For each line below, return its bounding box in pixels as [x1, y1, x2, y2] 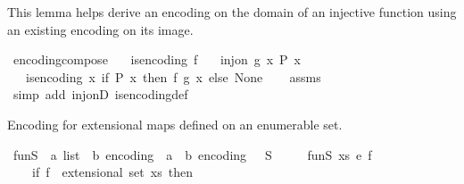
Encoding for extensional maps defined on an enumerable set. [7, 114, 343, 133]
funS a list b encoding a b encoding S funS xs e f [12, 145, 372, 163]
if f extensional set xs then [31, 163, 193, 181]
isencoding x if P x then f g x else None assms [25, 67, 321, 86]
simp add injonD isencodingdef [12, 85, 188, 104]
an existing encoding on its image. [7, 20, 194, 38]
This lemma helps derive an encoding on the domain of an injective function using [7, 3, 457, 21]
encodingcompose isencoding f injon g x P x [12, 50, 301, 69]
